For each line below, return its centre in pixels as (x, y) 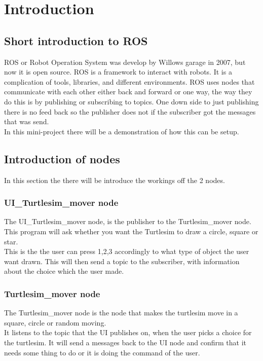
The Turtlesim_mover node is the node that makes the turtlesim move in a (121, 313)
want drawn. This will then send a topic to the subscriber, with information (122, 261)
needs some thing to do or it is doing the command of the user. (102, 352)
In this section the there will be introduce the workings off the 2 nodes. (115, 180)
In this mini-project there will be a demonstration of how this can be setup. (122, 131)
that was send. (27, 121)
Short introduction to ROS (76, 40)
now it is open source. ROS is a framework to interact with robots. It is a (118, 72)
